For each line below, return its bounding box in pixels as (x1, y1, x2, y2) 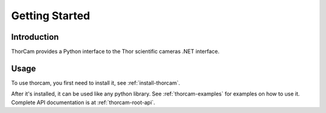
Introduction (11, 32, 59, 42)
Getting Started (11, 9, 91, 22)
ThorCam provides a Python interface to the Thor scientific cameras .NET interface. (11, 48, 220, 55)
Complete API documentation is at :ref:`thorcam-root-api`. (11, 99, 155, 106)
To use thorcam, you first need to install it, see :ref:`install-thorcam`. (11, 79, 181, 87)
